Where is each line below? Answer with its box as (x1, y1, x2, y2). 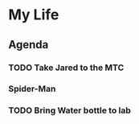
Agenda (8, 38, 49, 52)
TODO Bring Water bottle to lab (8, 105, 131, 116)
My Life (8, 6, 59, 24)
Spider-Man (8, 83, 56, 94)
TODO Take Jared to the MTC (8, 62, 125, 73)
